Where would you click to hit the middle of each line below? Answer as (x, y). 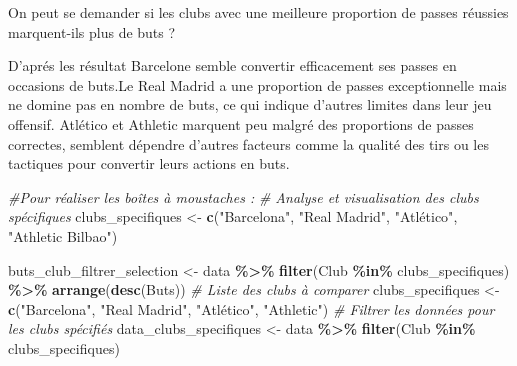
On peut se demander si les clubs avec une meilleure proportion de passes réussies (258, 12)
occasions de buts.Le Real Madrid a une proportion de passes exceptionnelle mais (257, 84)
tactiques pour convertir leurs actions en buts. (149, 163)
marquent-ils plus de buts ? (92, 31)
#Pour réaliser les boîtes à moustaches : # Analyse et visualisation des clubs (243, 196)
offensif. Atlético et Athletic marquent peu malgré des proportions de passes (241, 123)
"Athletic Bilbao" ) (63, 235)
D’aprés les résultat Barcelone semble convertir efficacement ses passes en (232, 65)
